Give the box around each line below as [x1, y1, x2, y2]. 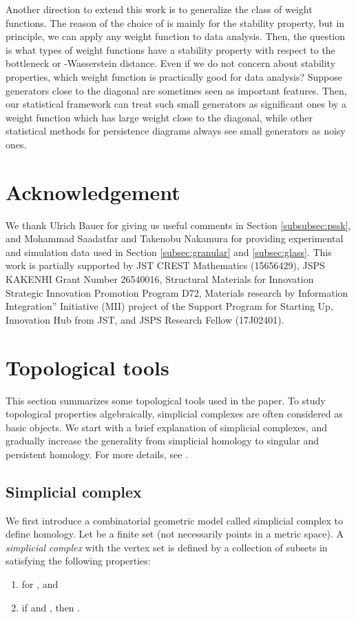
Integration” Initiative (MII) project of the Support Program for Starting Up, [6, 299, 333, 313]
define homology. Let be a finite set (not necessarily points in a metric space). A [6, 527, 344, 541]
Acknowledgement [6, 177, 180, 206]
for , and [21, 577, 59, 591]
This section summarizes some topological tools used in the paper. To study [6, 393, 326, 407]
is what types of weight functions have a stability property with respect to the [6, 42, 335, 57]
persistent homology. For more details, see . [6, 446, 189, 461]
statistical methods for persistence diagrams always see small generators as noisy [6, 124, 346, 138]
